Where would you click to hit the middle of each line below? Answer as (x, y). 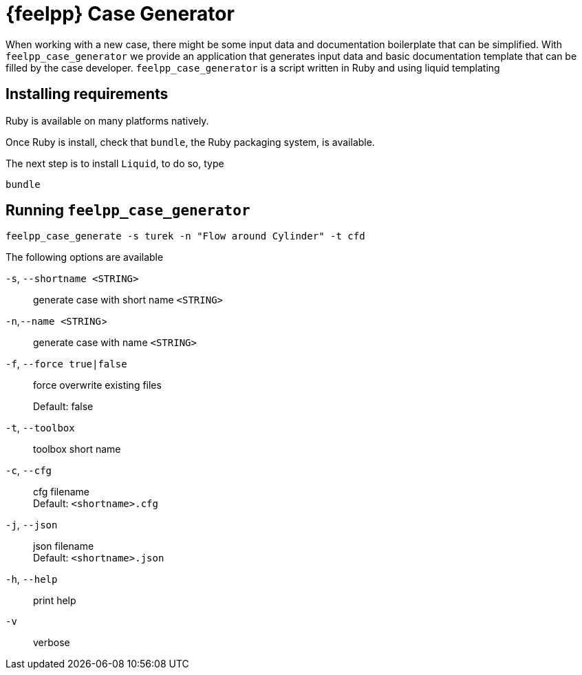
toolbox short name (77, 449)
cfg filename (61, 492)
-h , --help (32, 579)
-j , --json (32, 525)
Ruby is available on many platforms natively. (107, 120)
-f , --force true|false (66, 364)
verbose (52, 643)
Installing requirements (87, 94)
